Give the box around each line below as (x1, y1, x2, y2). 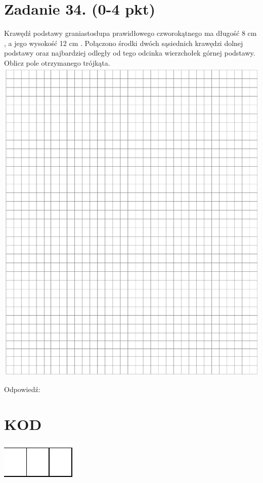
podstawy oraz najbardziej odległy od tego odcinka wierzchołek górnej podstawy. (4, 47, 255, 58)
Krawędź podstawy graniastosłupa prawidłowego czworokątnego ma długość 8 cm (4, 28, 257, 38)
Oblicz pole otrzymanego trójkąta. (4, 57, 110, 68)
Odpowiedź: (4, 384, 40, 395)
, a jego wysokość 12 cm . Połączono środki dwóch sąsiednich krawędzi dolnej (4, 37, 243, 48)
